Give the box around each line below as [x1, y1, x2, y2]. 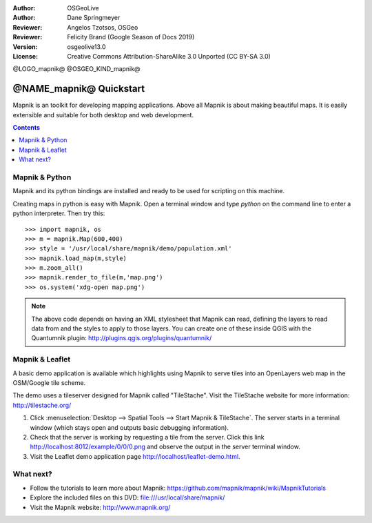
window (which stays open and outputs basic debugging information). [30, 423, 229, 431]
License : [12, 52, 38, 60]
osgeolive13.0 [67, 42, 106, 51]
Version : [12, 42, 38, 51]
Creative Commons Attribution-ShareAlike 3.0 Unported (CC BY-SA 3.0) [67, 52, 271, 60]
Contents [12, 124, 41, 132]
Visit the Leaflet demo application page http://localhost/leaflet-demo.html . [30, 452, 240, 460]
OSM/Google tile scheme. [12, 378, 86, 386]
